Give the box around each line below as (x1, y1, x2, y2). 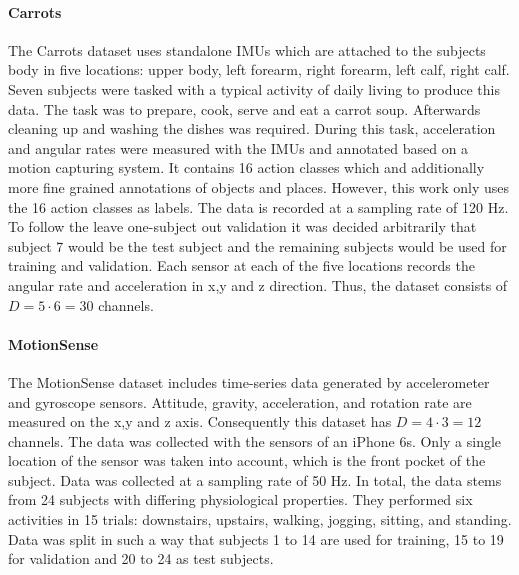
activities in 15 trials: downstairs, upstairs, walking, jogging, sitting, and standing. (8, 509, 512, 530)
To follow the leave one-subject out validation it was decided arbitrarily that (8, 216, 477, 237)
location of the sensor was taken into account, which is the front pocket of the (8, 450, 486, 471)
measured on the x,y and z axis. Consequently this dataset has (8, 411, 392, 432)
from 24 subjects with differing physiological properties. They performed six (8, 489, 473, 510)
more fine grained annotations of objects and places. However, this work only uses (8, 176, 510, 197)
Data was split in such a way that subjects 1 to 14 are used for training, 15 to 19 (8, 528, 504, 549)
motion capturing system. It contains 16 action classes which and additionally (8, 157, 485, 178)
